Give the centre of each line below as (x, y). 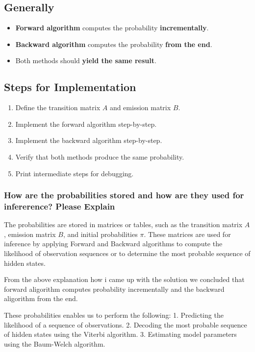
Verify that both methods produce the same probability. (100, 156)
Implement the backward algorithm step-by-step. (89, 140)
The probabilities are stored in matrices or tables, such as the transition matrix (123, 224)
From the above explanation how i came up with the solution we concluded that (124, 279)
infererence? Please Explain (60, 206)
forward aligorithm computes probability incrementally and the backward (114, 289)
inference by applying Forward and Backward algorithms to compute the (113, 244)
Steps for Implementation (70, 87)
